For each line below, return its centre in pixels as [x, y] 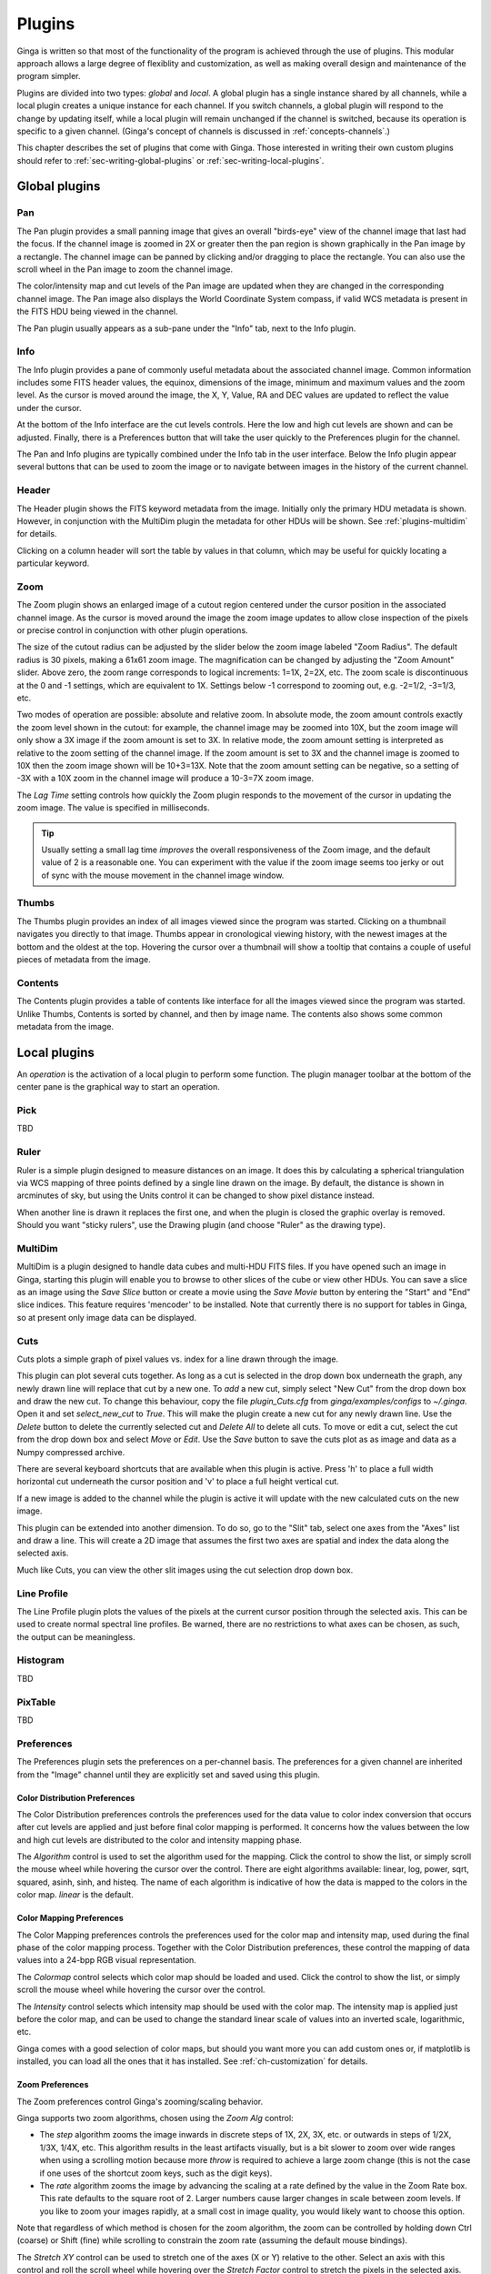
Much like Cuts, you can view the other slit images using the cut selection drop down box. [185, 1570]
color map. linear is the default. [75, 1895]
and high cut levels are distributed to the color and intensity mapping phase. [159, 1840]
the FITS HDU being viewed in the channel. [97, 312]
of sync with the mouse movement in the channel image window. [163, 875]
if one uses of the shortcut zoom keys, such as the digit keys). [156, 2173]
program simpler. [49, 76]
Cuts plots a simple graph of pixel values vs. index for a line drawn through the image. [178, 1359]
